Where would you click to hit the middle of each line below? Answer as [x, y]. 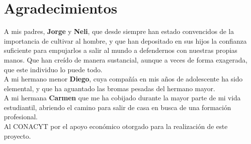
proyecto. [17, 136]
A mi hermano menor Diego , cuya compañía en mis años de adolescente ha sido [123, 79]
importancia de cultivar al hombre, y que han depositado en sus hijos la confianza [125, 40]
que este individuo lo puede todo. [53, 69]
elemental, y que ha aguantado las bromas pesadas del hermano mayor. [110, 88]
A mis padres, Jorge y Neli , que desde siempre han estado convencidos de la [119, 31]
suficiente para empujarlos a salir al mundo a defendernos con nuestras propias [121, 50]
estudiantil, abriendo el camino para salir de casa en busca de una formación [118, 107]
